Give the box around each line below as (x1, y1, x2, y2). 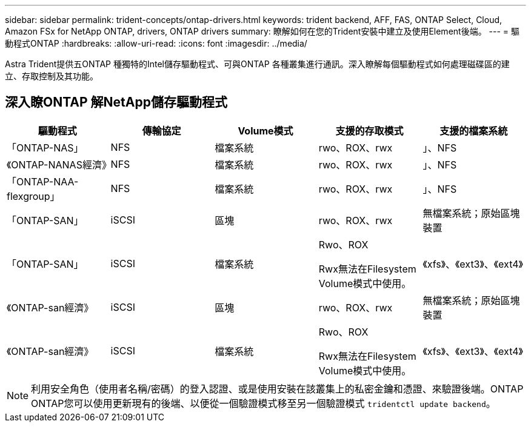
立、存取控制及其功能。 (5, 71, 98, 81)
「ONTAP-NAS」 (7, 141, 84, 154)
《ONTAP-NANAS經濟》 (7, 158, 112, 171)
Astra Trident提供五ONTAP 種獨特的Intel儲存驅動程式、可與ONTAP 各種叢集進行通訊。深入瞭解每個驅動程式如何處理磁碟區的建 (5, 59, 510, 69)
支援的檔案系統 (439, 124, 508, 137)
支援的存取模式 (335, 124, 404, 137)
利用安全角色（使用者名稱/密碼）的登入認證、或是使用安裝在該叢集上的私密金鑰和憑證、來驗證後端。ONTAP (31, 382, 524, 395)
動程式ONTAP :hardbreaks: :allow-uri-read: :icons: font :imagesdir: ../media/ (5, 38, 307, 48)
